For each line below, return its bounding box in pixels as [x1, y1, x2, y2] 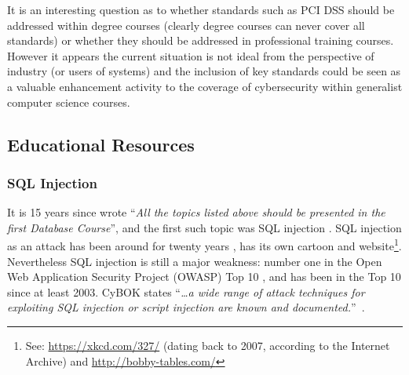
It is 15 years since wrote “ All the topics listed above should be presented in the [7, 204, 385, 220]
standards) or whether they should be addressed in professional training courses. [7, 32, 394, 49]
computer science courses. [7, 93, 130, 110]
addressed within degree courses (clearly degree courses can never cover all [7, 16, 365, 33]
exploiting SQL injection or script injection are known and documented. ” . [7, 299, 365, 315]
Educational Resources [7, 132, 195, 156]
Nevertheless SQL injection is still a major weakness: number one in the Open [7, 253, 382, 269]
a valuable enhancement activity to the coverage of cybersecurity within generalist [7, 78, 403, 94]
